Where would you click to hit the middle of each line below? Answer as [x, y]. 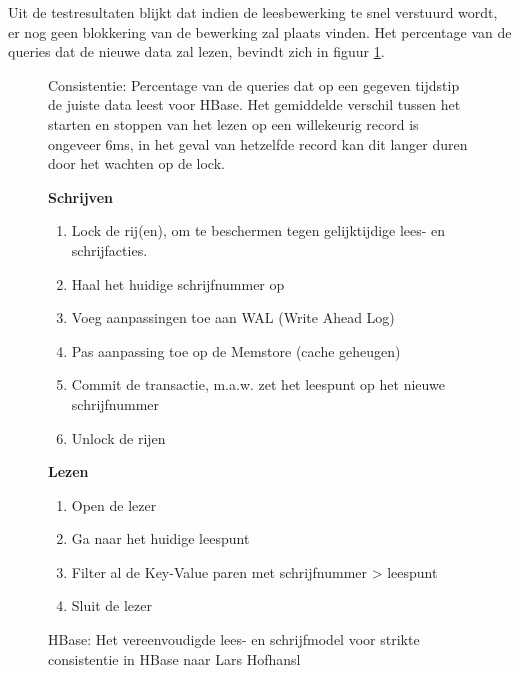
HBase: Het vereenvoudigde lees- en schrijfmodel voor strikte [234, 639]
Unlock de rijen [118, 437]
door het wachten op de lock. [136, 163]
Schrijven [80, 196]
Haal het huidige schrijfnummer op [178, 283]
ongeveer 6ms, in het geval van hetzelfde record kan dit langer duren [258, 143]
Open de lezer [114, 504]
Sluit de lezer [111, 605]
